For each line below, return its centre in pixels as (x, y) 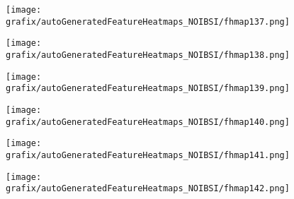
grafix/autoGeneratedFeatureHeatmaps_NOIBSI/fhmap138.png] (148, 55)
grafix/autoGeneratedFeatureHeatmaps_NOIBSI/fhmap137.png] (148, 22)
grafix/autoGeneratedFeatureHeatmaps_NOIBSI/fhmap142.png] (148, 189)
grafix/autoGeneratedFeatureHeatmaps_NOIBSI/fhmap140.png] (148, 122)
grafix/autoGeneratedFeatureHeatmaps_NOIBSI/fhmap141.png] (148, 155)
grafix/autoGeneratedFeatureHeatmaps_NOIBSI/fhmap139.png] (148, 89)
